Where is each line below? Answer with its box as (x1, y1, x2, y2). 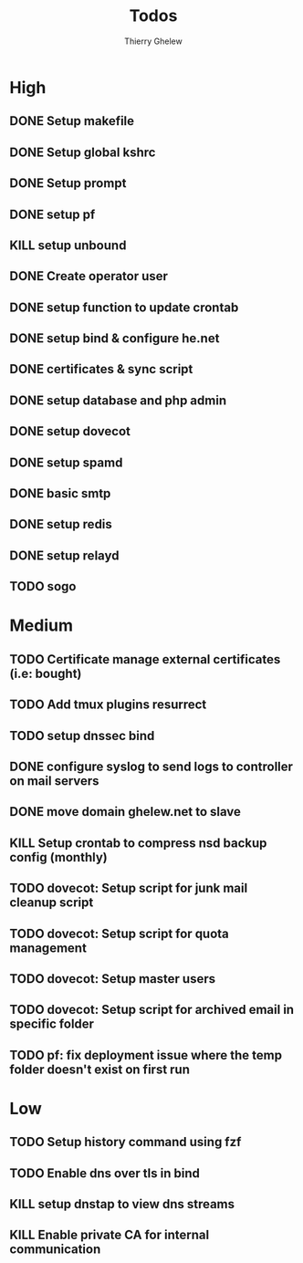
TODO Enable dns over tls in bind (9, 1165, 201, 1181)
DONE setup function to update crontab (9, 299, 239, 315)
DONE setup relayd (9, 548, 120, 563)
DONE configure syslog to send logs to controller (9, 758, 294, 774)
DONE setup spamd (9, 454, 123, 470)
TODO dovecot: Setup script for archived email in (9, 1002, 295, 1018)
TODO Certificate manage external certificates (9, 652, 281, 667)
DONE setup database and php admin (9, 392, 226, 408)
